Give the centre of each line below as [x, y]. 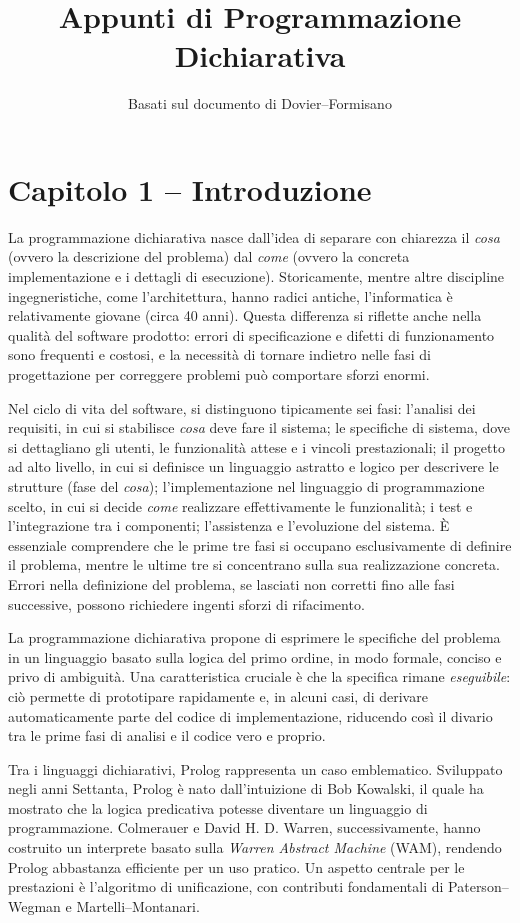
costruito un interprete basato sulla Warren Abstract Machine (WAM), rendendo [255, 847]
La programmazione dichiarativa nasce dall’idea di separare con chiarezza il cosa [254, 236]
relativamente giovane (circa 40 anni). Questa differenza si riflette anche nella [245, 315]
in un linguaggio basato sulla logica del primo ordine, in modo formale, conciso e [255, 656]
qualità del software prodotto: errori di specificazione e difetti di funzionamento [251, 334]
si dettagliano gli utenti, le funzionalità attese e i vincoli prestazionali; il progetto [256, 446]
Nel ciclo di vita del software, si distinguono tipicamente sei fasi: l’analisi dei [242, 407]
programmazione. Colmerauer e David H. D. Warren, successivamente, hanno [244, 827]
